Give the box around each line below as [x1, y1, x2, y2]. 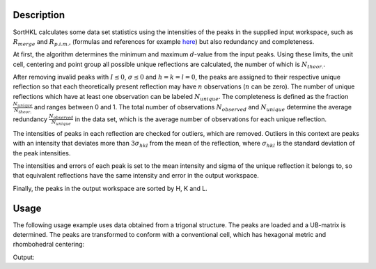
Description [13, 9, 65, 21]
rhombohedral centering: [13, 240, 85, 249]
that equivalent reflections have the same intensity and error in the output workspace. [13, 171, 259, 180]
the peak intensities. [13, 148, 71, 157]
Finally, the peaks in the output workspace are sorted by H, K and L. [13, 184, 208, 192]
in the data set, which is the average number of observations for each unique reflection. [75, 115, 327, 123]
